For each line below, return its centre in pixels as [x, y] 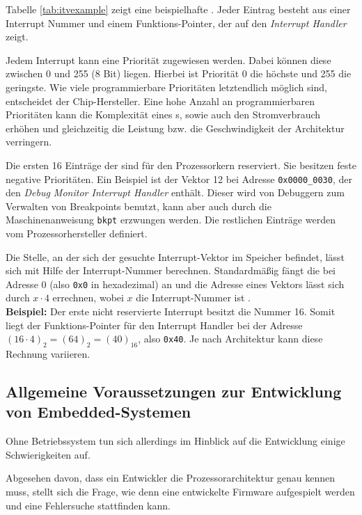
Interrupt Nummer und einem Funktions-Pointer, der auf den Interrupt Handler [176, 23]
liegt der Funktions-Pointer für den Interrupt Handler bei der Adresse [154, 325]
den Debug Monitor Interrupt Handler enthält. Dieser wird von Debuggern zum [175, 192]
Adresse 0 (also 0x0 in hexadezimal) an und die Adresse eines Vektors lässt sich [175, 284]
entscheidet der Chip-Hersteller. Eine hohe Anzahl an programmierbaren [160, 101]
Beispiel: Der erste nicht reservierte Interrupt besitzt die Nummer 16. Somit [171, 311]
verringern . [29, 142]
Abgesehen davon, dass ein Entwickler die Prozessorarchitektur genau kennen [171, 478]
